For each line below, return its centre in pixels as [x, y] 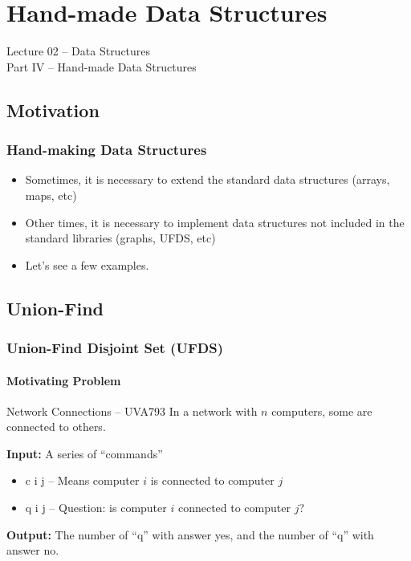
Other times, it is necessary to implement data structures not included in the [215, 222]
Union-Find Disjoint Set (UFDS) [115, 347]
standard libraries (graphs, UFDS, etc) [120, 238]
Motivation [53, 110]
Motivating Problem [64, 380]
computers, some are [322, 411]
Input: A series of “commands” [85, 453]
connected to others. [56, 427]
